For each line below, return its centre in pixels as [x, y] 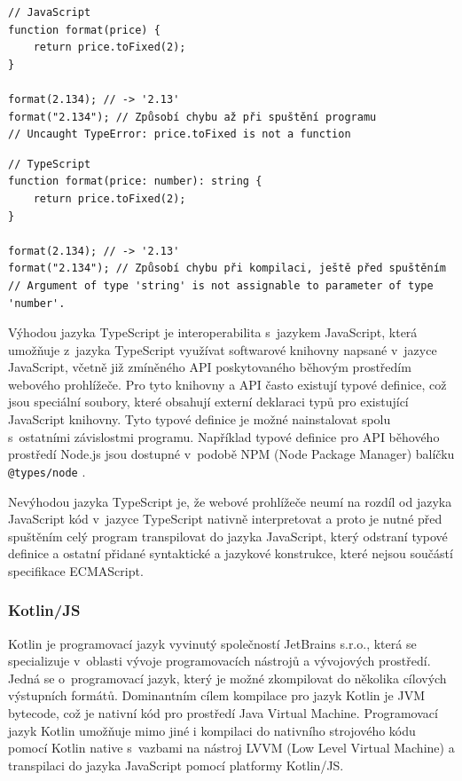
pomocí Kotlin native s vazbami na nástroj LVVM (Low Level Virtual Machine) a [231, 748]
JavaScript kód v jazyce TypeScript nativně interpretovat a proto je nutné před [225, 519]
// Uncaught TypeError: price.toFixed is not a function [180, 134]
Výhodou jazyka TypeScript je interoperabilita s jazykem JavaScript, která [213, 332]
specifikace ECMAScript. [76, 570]
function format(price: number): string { [135, 181]
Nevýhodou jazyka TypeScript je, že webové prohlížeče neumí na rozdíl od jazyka [230, 501]
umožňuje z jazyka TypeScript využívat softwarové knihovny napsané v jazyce [223, 349]
